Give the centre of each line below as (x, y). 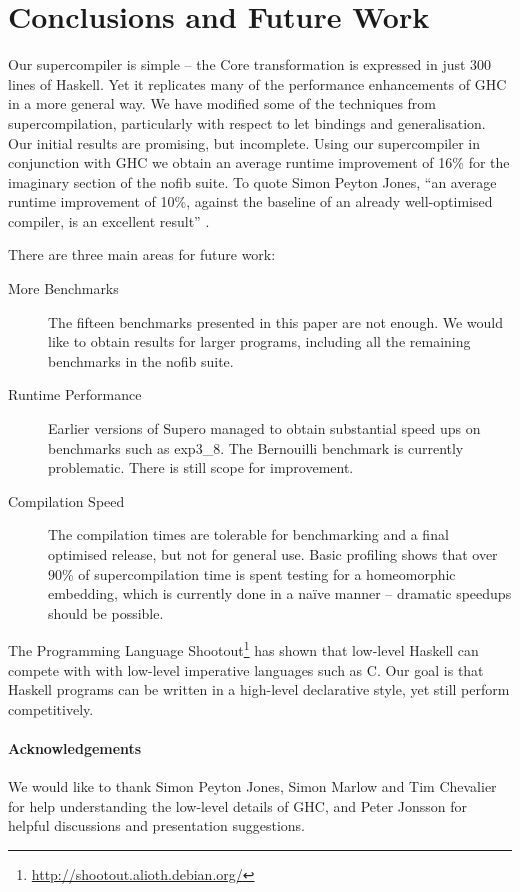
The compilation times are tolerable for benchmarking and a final (248, 534)
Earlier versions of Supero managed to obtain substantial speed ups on (264, 428)
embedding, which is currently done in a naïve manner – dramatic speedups (280, 593)
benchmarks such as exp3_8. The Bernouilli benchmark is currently (256, 447)
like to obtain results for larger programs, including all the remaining (259, 341)
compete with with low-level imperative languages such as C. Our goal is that (246, 669)
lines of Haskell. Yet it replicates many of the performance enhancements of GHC (257, 83)
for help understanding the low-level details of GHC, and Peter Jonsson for (238, 805)
